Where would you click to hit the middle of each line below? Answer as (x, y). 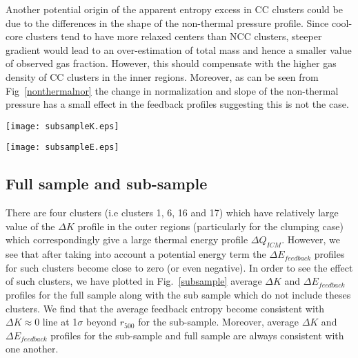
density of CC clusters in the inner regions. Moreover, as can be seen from (162, 76)
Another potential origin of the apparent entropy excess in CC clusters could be (174, 9)
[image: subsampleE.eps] (62, 148)
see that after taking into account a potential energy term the (136, 254)
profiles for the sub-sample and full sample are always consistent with (197, 335)
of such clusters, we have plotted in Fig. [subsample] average (134, 281)
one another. (32, 349)
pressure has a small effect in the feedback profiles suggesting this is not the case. (177, 104)
